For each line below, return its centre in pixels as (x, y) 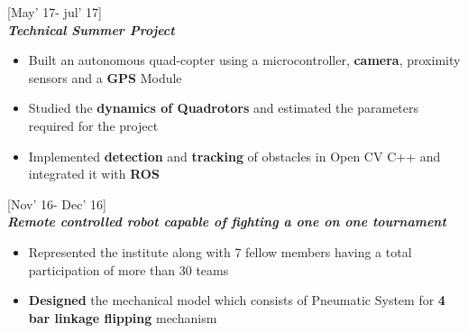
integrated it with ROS (94, 174)
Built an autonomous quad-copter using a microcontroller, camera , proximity (244, 60)
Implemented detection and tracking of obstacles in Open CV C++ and (234, 156)
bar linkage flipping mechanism (123, 317)
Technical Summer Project (91, 29)
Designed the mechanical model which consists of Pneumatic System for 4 (237, 300)
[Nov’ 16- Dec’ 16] (57, 203)
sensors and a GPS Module (105, 77)
